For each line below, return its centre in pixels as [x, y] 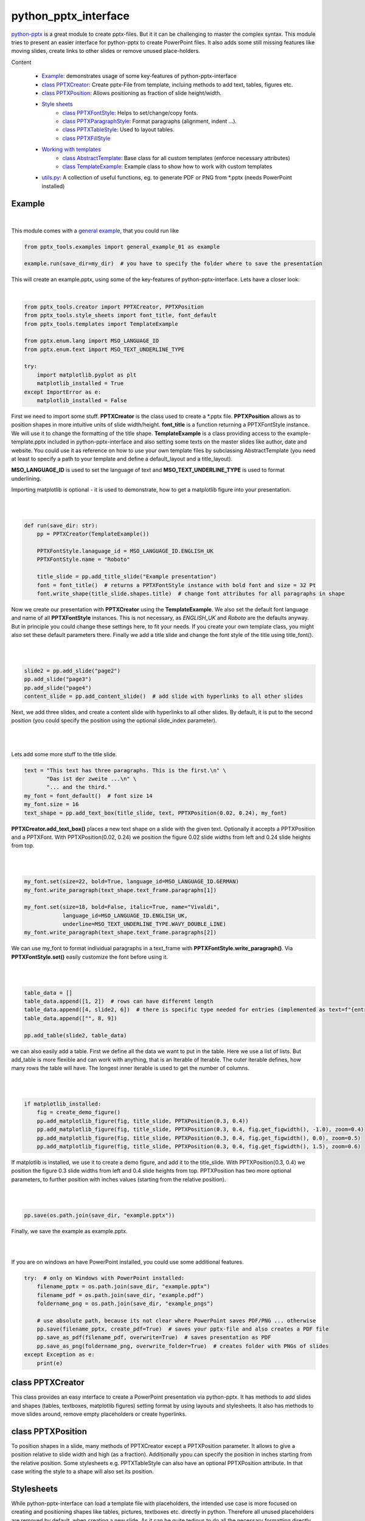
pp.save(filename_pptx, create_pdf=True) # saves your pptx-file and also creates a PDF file [183, 1329]
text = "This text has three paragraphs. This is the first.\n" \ [125, 770]
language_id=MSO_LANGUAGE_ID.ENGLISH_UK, [125, 915]
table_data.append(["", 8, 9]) [71, 1018]
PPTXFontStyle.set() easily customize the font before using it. [90, 957]
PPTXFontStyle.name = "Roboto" [83, 559]
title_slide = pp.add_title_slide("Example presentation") [127, 577]
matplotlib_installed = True [80, 384]
